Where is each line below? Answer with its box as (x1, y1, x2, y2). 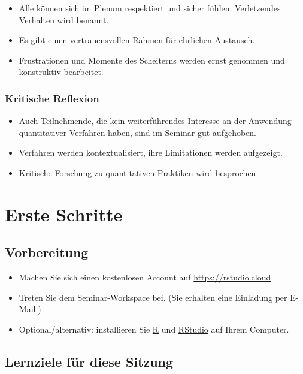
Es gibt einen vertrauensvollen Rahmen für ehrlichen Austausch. (19, 34, 255, 46)
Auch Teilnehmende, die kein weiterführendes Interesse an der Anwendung (19, 114, 292, 127)
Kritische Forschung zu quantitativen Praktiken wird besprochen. (19, 166, 259, 179)
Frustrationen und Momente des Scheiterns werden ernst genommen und (19, 53, 285, 66)
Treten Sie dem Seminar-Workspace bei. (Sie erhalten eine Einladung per (19, 291, 287, 303)
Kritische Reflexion (5, 91, 99, 105)
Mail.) (19, 303, 41, 315)
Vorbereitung (5, 243, 89, 261)
